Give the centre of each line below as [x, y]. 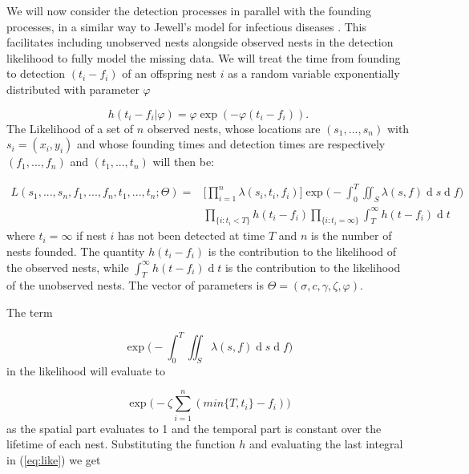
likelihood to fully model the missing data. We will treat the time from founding [204, 57]
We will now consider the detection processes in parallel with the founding [189, 10]
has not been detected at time [192, 235]
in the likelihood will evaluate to [86, 370]
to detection [36, 73]
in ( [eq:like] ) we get [54, 459]
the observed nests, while [68, 267]
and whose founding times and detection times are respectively [231, 144]
